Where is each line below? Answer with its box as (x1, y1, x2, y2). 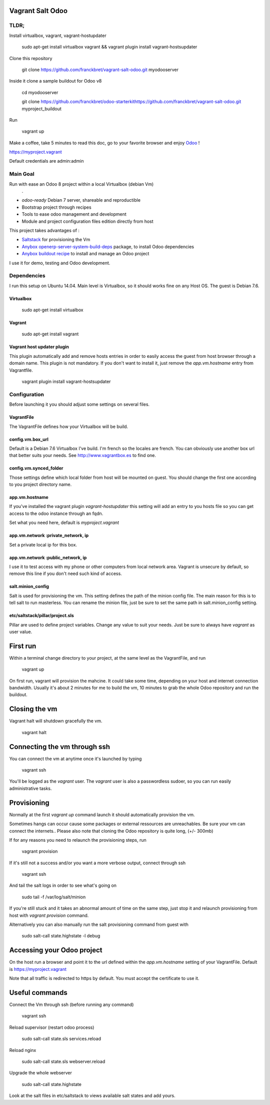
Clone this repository (9, 55, 52, 61)
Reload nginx (9, 1047, 36, 1053)
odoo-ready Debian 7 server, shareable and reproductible (21, 197, 141, 203)
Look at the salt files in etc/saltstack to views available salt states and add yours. (9, 1092, 176, 1098)
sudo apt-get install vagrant (21, 331, 79, 337)
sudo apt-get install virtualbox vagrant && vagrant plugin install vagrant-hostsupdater (21, 44, 197, 50)
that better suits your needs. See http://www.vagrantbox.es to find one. (9, 452, 156, 458)
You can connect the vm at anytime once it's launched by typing (9, 756, 142, 762)
